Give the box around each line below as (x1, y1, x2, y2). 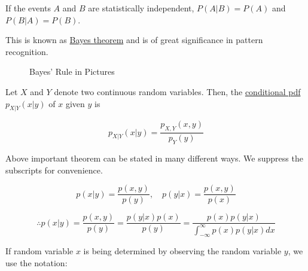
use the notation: (5, 257, 68, 269)
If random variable (5, 245, 74, 257)
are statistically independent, (88, 2, 194, 14)
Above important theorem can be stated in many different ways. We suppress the (5, 151, 303, 164)
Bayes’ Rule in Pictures (29, 65, 115, 78)
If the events (5, 2, 51, 14)
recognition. (5, 45, 48, 57)
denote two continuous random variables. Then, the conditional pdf (54, 85, 301, 98)
